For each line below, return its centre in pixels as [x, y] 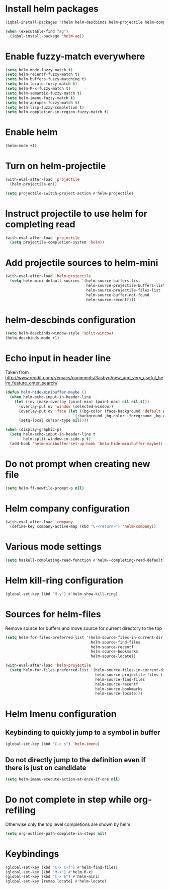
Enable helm [31, 132]
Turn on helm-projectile [56, 166]
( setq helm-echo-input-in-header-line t [53, 434]
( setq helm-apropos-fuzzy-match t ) [43, 103]
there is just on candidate [46, 768]
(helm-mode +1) [21, 146]
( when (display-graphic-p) [33, 430]
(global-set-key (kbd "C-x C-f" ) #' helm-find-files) [62, 867]
